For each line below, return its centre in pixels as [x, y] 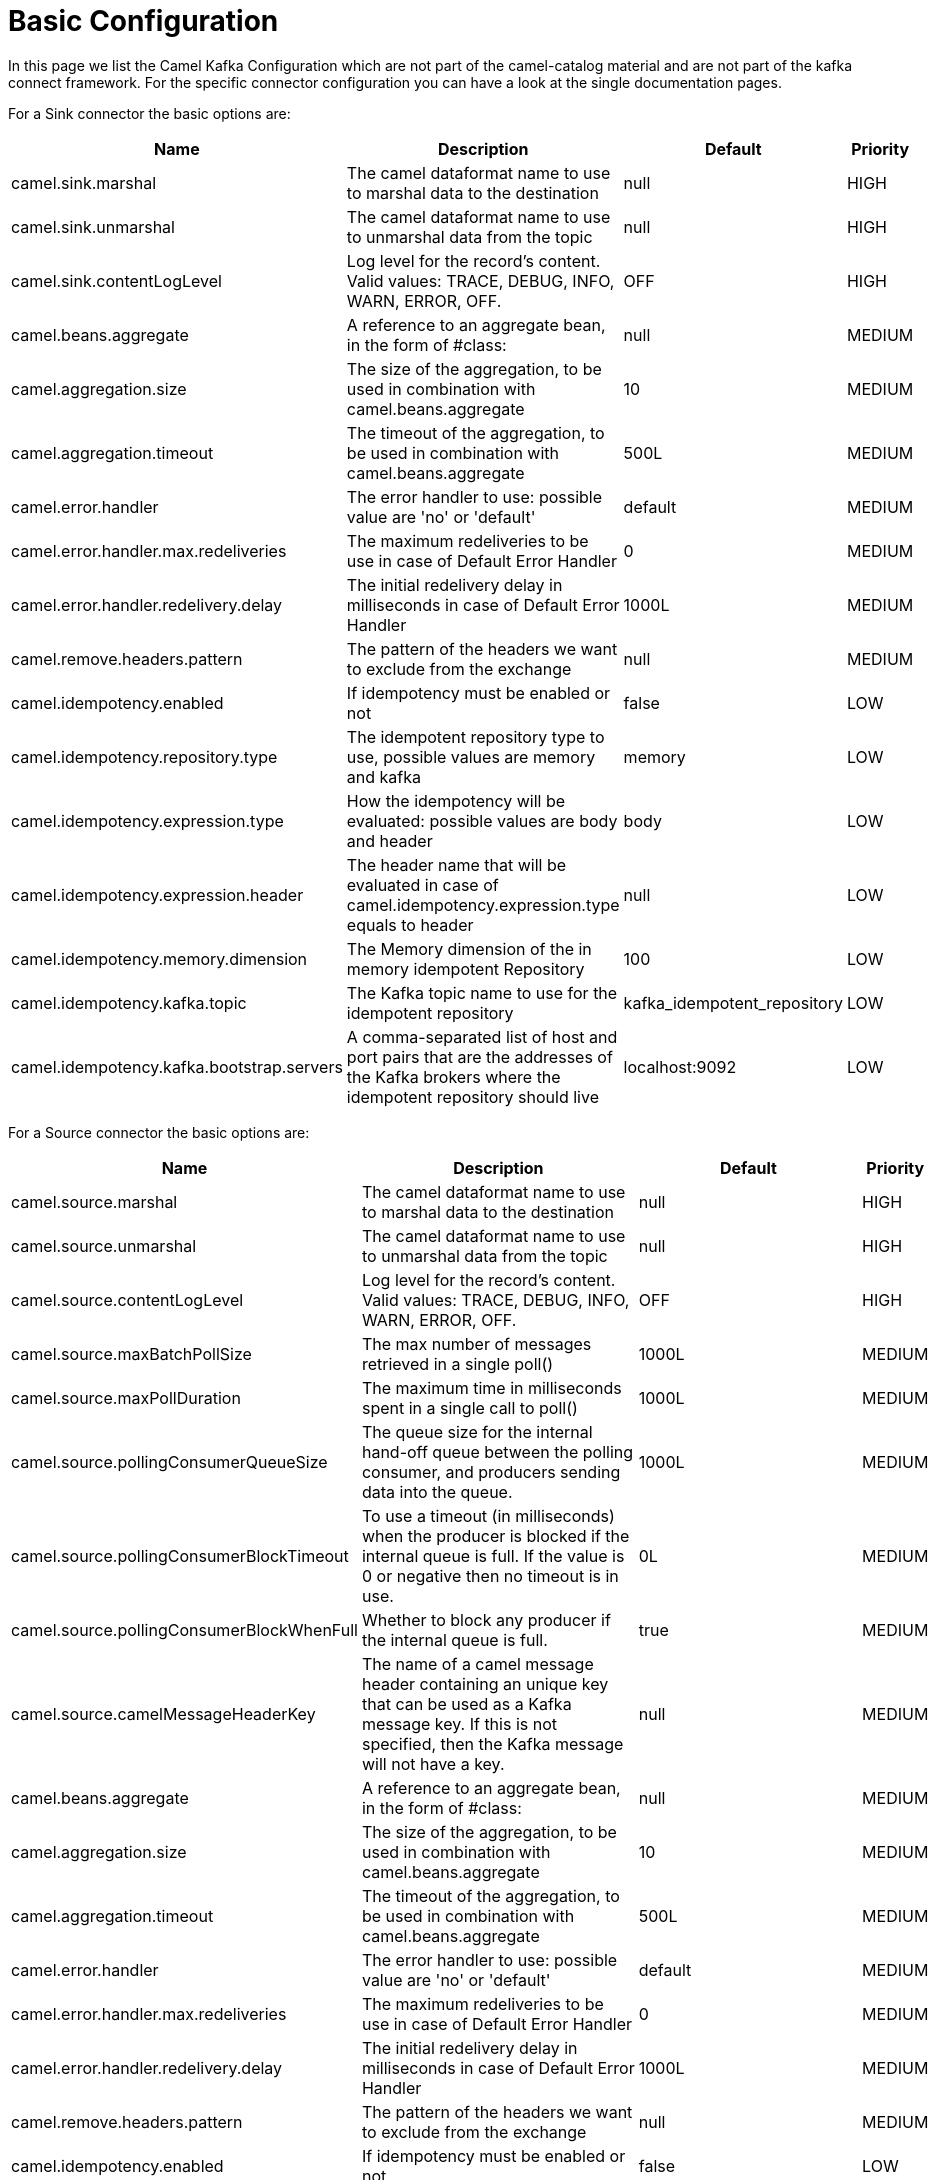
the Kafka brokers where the [453, 1076]
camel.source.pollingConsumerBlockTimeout [180, 1555]
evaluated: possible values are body [482, 820]
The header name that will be [456, 864]
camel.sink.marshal [84, 182]
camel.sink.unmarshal [93, 226]
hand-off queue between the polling [497, 1451]
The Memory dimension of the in [469, 948]
